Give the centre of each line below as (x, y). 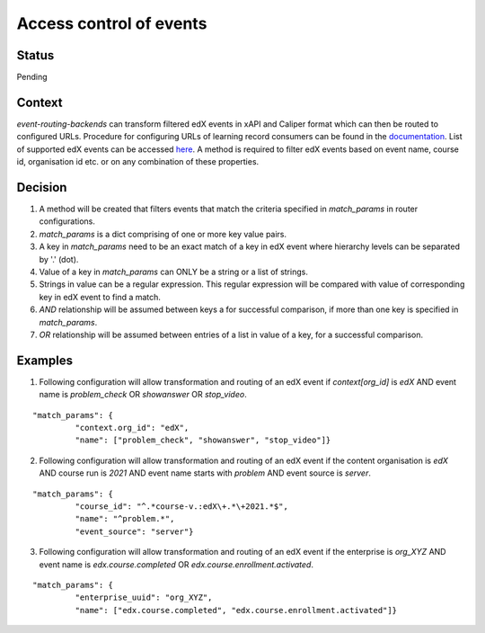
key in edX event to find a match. (100, 297)
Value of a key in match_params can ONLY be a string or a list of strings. (174, 272)
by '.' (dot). (59, 259)
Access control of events (112, 23)
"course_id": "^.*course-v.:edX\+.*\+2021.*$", (182, 506)
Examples (45, 360)
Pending (32, 77)
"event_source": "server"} (134, 531)
